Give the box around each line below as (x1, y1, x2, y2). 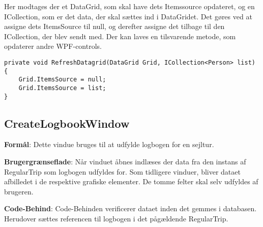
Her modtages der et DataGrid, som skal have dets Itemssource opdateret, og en (4, 1, 255, 11)
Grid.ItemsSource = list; (18, 84, 106, 92)
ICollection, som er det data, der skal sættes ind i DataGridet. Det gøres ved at (4, 11, 252, 21)
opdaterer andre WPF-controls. (4, 41, 102, 51)
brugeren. (4, 186, 34, 196)
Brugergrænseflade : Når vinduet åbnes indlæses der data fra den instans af (4, 156, 246, 167)
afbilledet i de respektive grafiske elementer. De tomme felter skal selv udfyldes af (4, 176, 258, 187)
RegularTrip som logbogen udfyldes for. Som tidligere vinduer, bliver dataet (4, 166, 241, 177)
